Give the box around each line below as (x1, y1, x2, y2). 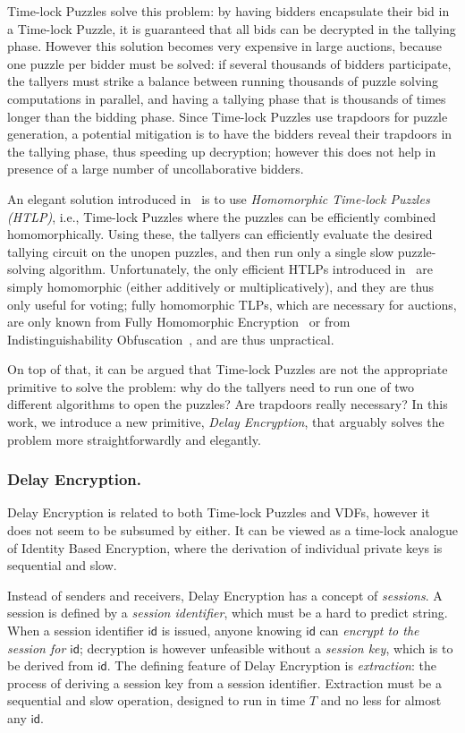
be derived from (7, 656, 94, 675)
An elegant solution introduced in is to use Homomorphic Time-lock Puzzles (7, 189, 430, 208)
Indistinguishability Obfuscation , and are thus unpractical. (7, 329, 334, 348)
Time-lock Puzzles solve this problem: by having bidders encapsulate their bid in (7, 2, 450, 20)
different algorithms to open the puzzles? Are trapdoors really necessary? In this (7, 395, 448, 413)
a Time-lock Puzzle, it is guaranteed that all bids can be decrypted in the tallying (7, 19, 456, 38)
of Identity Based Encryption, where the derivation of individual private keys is (7, 538, 443, 557)
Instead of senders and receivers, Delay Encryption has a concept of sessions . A (7, 585, 443, 604)
